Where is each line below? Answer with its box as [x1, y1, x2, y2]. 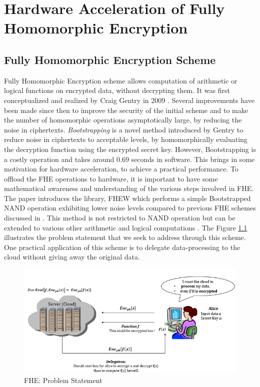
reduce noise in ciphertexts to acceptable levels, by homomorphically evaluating [4, 134, 247, 144]
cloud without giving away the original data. [4, 251, 140, 262]
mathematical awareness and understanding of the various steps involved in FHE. [4, 183, 254, 193]
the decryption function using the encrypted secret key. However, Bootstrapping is [4, 143, 256, 154]
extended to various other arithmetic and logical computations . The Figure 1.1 [4, 222, 247, 232]
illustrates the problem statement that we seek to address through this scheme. [4, 232, 246, 242]
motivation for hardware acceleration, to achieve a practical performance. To [4, 163, 238, 174]
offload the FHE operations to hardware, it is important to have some [4, 173, 218, 183]
